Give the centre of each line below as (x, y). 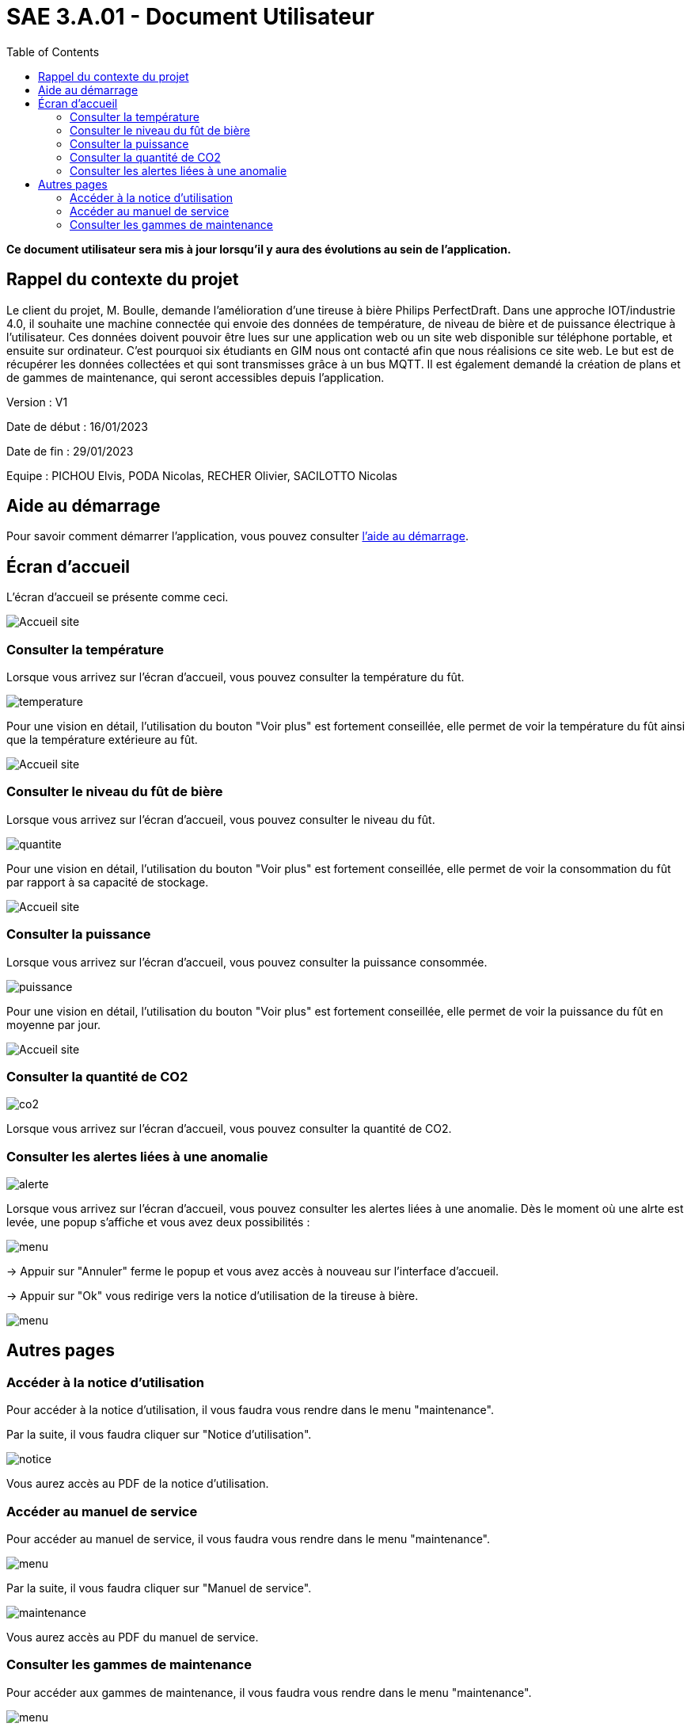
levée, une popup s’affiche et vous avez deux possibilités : (158, 1222)
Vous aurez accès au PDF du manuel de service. (133, 1637)
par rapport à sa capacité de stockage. (108, 882)
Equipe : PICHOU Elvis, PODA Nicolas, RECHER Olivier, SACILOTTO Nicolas (202, 475)
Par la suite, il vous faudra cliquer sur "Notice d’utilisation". (159, 1435)
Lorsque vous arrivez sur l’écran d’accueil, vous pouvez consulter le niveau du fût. (221, 819)
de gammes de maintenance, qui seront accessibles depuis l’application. (196, 377)
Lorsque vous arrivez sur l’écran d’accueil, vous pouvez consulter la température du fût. (235, 677)
